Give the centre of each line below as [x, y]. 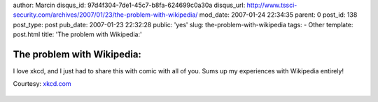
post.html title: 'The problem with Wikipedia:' [78, 34]
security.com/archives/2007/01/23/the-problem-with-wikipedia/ [105, 15]
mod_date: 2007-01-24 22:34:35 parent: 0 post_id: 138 [278, 15]
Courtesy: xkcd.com [42, 84]
